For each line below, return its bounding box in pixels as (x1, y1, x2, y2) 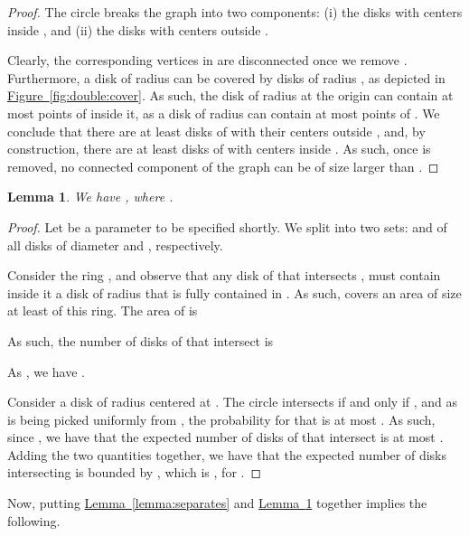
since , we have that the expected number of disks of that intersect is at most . (7, 428, 444, 447)
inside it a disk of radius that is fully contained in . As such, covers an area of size (7, 283, 462, 302)
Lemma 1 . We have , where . (7, 187, 174, 206)
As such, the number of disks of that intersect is (7, 331, 274, 350)
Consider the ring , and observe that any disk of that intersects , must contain (7, 266, 441, 285)
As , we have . (7, 362, 85, 381)
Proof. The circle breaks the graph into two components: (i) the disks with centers (7, 3, 463, 21)
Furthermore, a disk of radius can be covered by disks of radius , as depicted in (7, 68, 446, 87)
